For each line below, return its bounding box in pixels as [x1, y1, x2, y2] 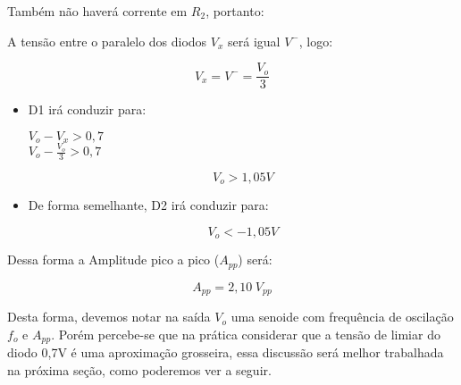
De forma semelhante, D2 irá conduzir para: [28, 196, 269, 214]
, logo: [298, 31, 333, 50]
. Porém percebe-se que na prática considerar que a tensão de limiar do [51, 324, 440, 343]
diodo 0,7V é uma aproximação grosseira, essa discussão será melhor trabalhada [7, 343, 444, 362]
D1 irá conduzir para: [28, 100, 147, 119]
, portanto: [205, 2, 264, 20]
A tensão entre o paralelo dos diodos [7, 31, 207, 50]
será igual [228, 31, 281, 50]
